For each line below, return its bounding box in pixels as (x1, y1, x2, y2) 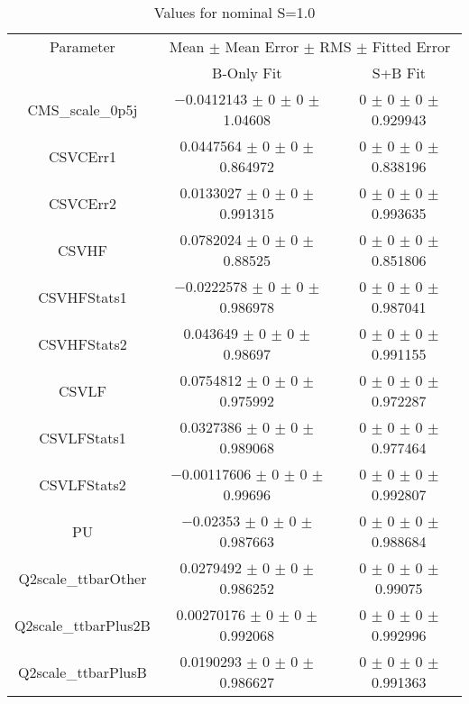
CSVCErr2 (48, 192, 116, 214)
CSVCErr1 (48, 145, 116, 167)
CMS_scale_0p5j (27, 98, 138, 120)
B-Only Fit (212, 62, 282, 83)
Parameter (50, 36, 115, 57)
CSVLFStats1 (39, 426, 126, 448)
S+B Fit (372, 62, 426, 83)
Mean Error (225, 36, 299, 57)
